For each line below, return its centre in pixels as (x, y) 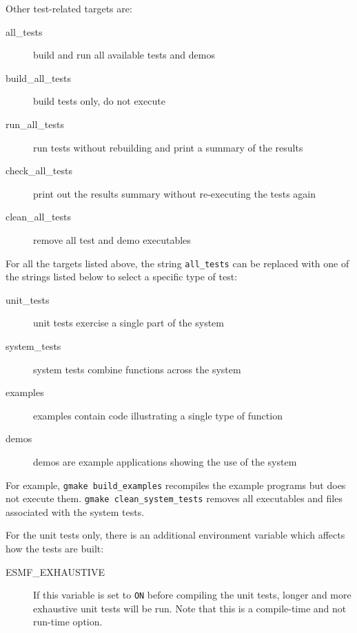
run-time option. (68, 622)
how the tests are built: (55, 549)
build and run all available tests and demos (124, 55)
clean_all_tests (39, 217)
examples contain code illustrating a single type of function (158, 415)
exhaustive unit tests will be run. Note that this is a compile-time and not (190, 608)
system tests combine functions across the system (137, 369)
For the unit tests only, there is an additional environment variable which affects (175, 535)
